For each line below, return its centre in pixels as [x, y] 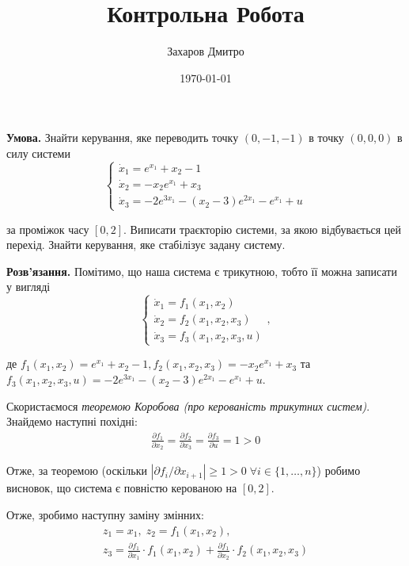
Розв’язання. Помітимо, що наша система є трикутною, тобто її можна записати [202, 271]
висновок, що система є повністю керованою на [122, 488]
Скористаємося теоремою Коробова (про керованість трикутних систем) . [188, 405]
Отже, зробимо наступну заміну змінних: [105, 514]
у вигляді [28, 287]
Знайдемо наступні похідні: [72, 421]
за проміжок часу [48, 229]
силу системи [38, 153]
